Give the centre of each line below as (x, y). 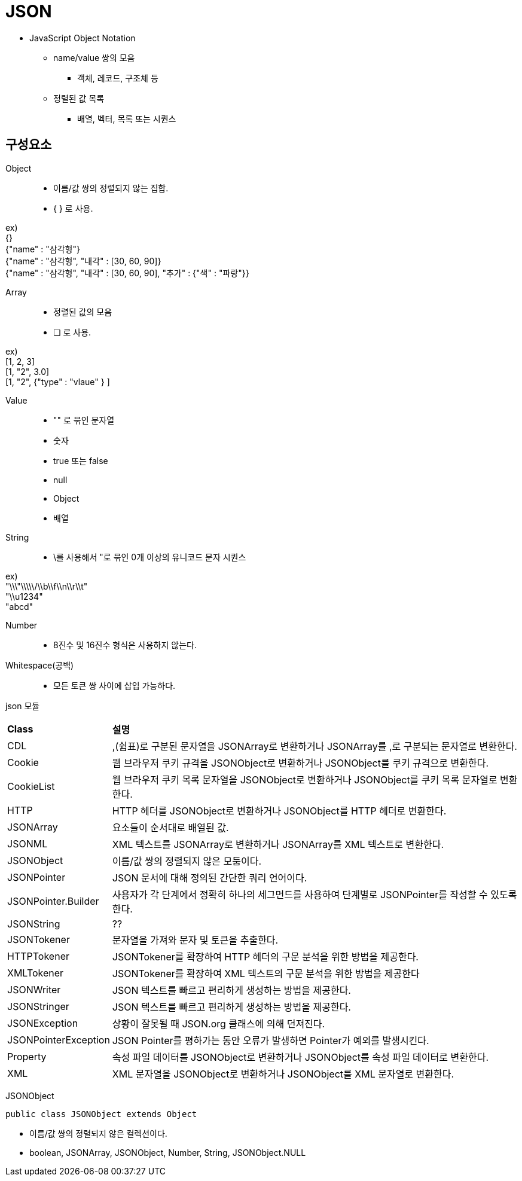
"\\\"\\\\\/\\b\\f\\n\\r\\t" (47, 586)
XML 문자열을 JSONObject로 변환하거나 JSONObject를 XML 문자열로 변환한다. (283, 1074)
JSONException (43, 1023)
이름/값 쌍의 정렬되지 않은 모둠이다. (187, 861)
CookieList (31, 786)
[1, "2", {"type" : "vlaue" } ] (58, 382)
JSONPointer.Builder (53, 901)
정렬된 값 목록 (79, 98)
